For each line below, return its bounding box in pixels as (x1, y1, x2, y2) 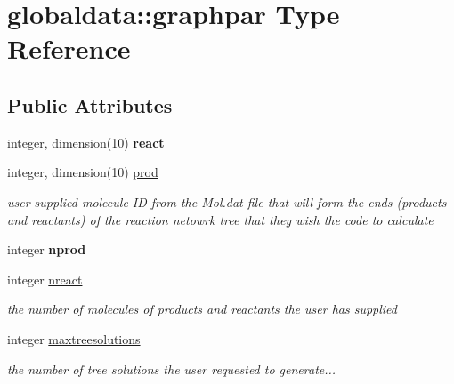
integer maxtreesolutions (7, 329, 141, 348)
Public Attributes (7, 91, 173, 118)
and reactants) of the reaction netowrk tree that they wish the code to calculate (7, 210, 434, 228)
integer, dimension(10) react (7, 132, 165, 151)
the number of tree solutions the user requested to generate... (7, 359, 336, 378)
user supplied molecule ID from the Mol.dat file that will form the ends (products (7, 192, 447, 211)
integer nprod (7, 240, 86, 259)
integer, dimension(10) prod (7, 163, 158, 181)
